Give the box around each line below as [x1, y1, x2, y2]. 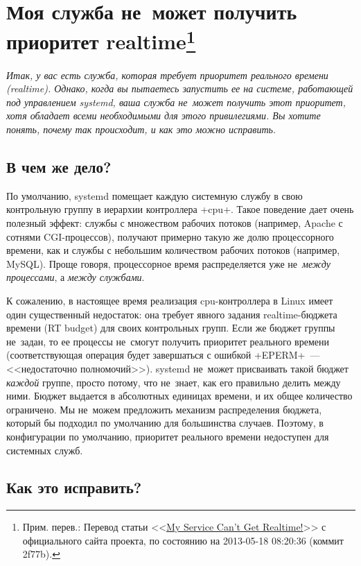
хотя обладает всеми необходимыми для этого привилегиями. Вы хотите [6, 108, 321, 123]
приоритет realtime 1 [6, 24, 196, 55]
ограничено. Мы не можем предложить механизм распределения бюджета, [6, 402, 322, 416]
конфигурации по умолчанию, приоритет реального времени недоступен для [6, 429, 329, 443]
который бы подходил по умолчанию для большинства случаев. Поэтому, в [6, 415, 324, 430]
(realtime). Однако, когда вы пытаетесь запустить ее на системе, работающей [6, 81, 353, 96]
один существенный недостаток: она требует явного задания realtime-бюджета [6, 307, 337, 321]
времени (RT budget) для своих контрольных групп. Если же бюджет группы [6, 320, 335, 335]
